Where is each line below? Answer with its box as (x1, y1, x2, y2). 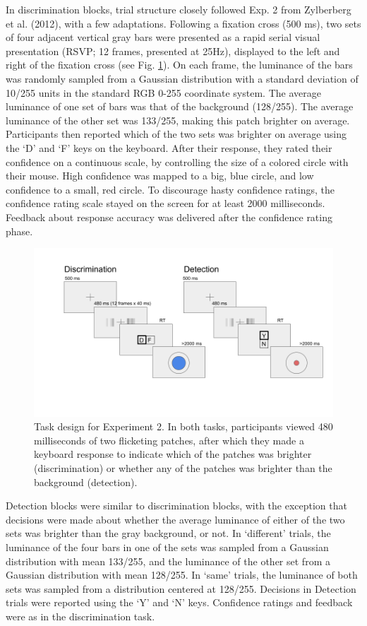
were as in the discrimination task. (6, 608, 155, 623)
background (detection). (34, 474, 138, 489)
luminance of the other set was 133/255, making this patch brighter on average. (6, 112, 350, 127)
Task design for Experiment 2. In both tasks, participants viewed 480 (34, 419, 333, 434)
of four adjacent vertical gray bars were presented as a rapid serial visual (6, 30, 320, 45)
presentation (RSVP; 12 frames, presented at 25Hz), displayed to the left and (6, 43, 340, 58)
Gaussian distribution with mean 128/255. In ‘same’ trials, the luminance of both (6, 567, 358, 582)
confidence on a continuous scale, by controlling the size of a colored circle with (6, 154, 349, 169)
